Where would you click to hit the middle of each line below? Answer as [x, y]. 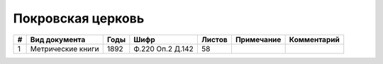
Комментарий [314, 39]
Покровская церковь [79, 18]
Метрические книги [65, 49]
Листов [214, 39]
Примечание [258, 39]
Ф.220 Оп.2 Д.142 [164, 49]
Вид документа [58, 39]
